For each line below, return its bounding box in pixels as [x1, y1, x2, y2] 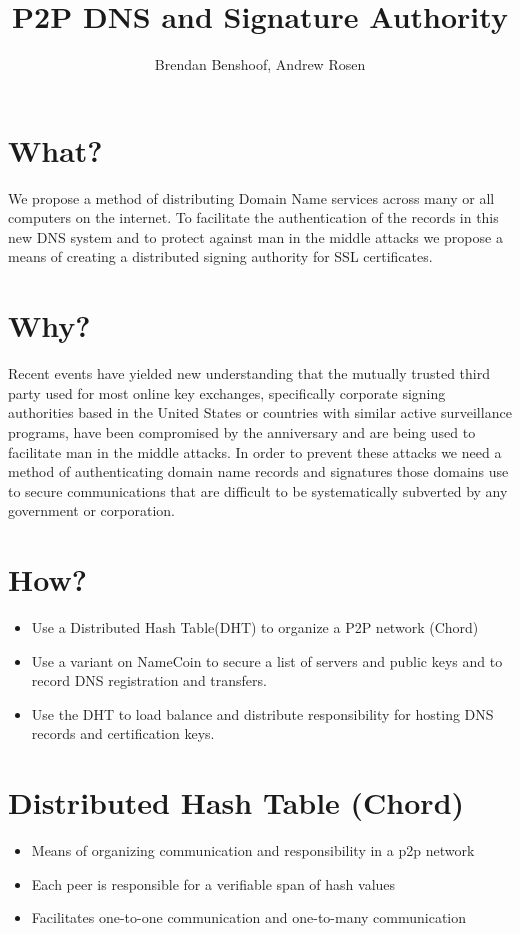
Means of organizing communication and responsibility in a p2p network [31, 840, 475, 861]
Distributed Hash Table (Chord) [8, 782, 465, 823]
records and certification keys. [31, 723, 215, 744]
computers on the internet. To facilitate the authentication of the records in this [8, 207, 499, 228]
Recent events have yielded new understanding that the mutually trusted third [8, 363, 491, 384]
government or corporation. [8, 500, 176, 521]
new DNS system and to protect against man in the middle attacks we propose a [8, 226, 503, 247]
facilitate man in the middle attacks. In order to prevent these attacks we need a [8, 441, 502, 462]
